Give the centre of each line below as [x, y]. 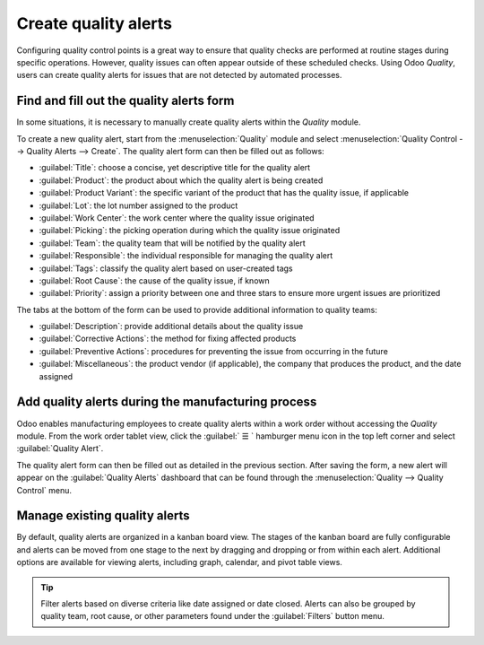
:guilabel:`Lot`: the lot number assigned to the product [138, 205]
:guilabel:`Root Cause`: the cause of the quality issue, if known [154, 280]
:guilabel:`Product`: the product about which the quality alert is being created [181, 180]
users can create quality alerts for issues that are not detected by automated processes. [179, 75]
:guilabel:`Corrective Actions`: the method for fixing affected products [168, 339]
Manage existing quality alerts [103, 516]
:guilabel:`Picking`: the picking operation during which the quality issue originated [190, 231]
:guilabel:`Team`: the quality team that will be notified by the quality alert [173, 243]
